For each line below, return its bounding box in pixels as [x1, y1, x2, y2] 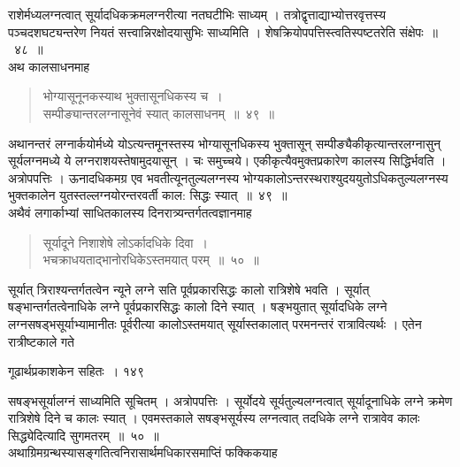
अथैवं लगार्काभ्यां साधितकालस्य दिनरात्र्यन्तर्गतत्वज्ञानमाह [8, 203, 252, 221]
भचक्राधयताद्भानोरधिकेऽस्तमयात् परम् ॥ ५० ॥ [42, 250, 259, 269]
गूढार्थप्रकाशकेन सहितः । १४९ [8, 362, 144, 380]
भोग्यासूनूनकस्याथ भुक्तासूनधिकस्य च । [42, 87, 223, 105]
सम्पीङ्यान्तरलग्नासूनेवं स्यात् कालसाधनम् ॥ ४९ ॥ [42, 103, 274, 122]
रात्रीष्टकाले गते [8, 332, 74, 350]
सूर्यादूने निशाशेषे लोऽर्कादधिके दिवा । [42, 233, 208, 251]
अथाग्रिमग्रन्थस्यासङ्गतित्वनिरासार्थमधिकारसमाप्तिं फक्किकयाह [8, 443, 278, 462]
